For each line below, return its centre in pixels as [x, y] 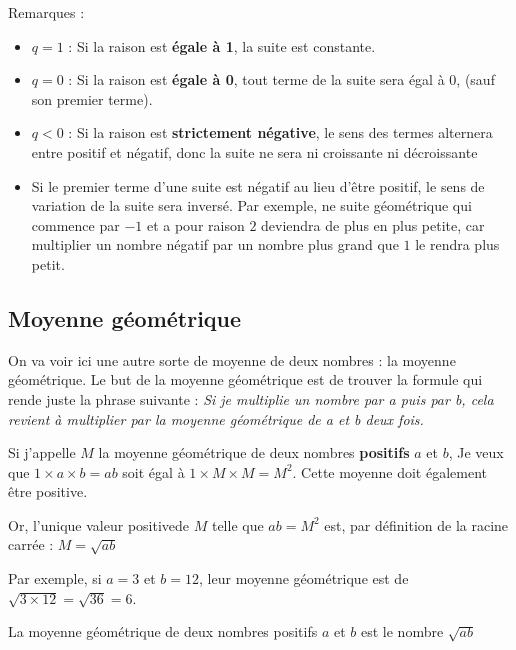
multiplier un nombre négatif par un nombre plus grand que [215, 244]
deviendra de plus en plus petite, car [373, 224]
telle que [237, 524]
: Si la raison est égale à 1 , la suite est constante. [222, 45]
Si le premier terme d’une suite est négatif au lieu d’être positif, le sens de [258, 185]
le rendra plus [457, 244]
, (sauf [475, 79]
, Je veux [476, 452]
